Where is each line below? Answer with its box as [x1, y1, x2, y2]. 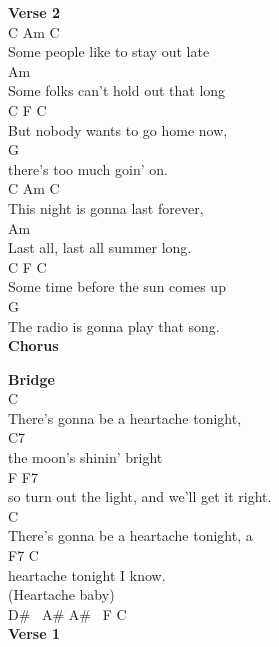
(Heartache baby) [8, 584, 115, 605]
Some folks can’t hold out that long [8, 80, 226, 101]
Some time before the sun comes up [8, 276, 226, 297]
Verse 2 [8, 2, 60, 22]
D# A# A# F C [8, 603, 127, 624]
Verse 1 [8, 623, 60, 644]
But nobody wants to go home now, [8, 119, 228, 140]
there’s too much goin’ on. [8, 158, 168, 179]
